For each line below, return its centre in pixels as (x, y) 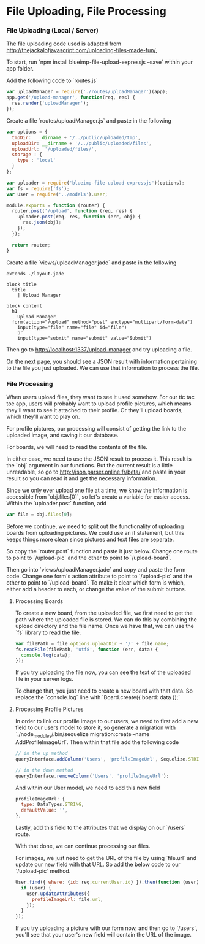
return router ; (31, 245)
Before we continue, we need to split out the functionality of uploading (95, 526)
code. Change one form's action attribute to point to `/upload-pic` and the (99, 576)
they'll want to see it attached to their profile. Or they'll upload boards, (95, 410)
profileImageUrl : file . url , (67, 899)
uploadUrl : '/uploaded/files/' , (54, 149)
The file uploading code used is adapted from (64, 44)
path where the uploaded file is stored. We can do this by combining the (106, 619)
